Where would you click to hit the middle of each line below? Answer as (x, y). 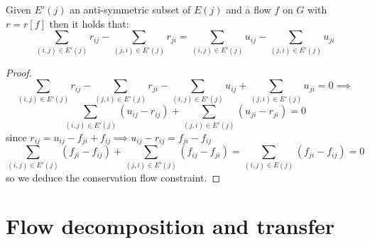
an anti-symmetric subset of (130, 9)
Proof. (19, 72)
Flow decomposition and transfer (170, 226)
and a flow (249, 9)
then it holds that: (89, 23)
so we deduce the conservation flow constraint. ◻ (113, 177)
